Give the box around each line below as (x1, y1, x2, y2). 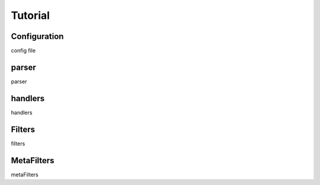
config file (11, 47, 36, 54)
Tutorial (11, 9, 50, 22)
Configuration (11, 31, 64, 41)
